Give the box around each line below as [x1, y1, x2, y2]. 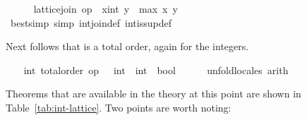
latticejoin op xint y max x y [33, 1, 178, 16]
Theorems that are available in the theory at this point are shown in [6, 86, 301, 101]
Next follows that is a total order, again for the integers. [6, 39, 249, 54]
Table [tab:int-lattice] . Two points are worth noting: [6, 100, 231, 114]
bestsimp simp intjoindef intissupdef [10, 15, 171, 30]
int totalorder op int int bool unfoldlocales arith [23, 62, 289, 77]
